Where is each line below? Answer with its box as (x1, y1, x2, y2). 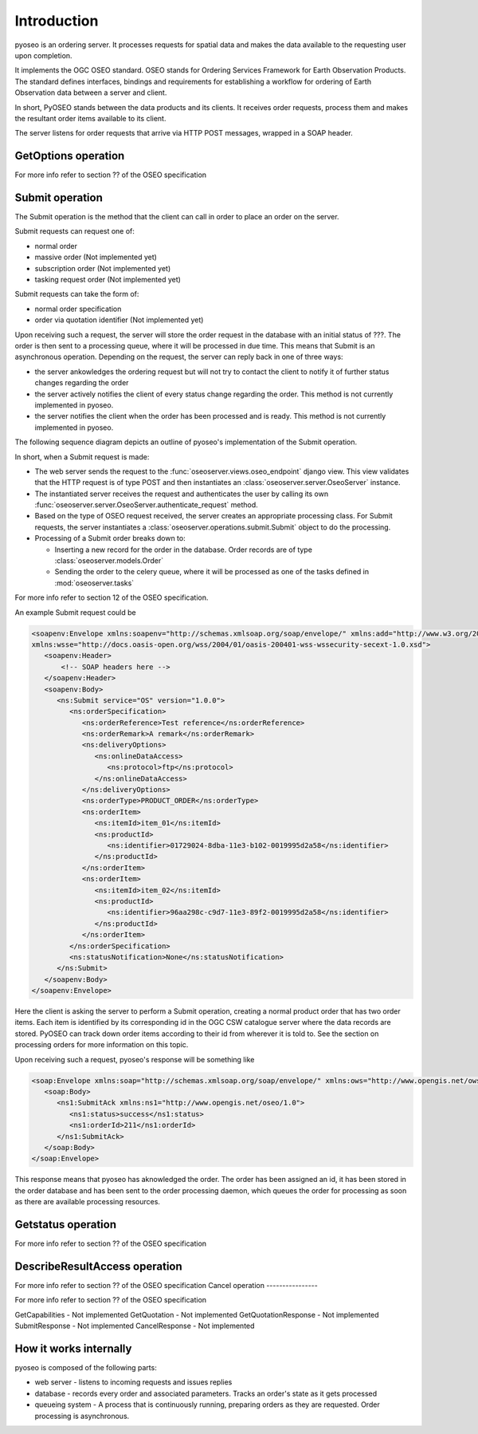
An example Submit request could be (14, 607, 136, 617)
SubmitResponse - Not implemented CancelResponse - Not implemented (14, 1321, 255, 1331)
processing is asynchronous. (34, 1411, 130, 1420)
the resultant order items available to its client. (14, 113, 167, 123)
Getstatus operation (14, 1217, 117, 1231)
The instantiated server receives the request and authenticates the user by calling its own (34, 489, 329, 498)
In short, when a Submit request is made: (14, 451, 150, 462)
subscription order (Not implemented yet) (34, 263, 171, 273)
